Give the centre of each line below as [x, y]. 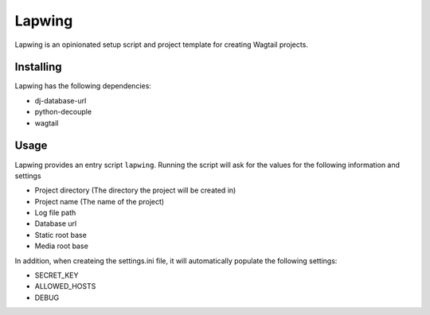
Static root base [61, 235]
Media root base [62, 246]
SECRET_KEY [57, 275]
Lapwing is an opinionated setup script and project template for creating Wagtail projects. [161, 45]
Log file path [55, 213]
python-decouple [63, 112]
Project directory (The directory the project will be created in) [135, 190]
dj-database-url [61, 100]
